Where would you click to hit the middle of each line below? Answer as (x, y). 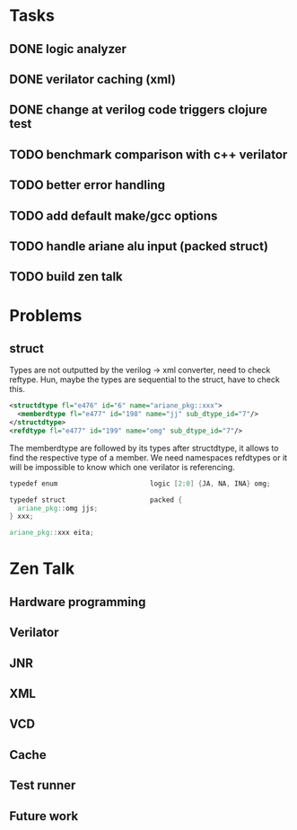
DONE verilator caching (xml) (93, 79)
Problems (46, 315)
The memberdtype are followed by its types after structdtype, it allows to (144, 448)
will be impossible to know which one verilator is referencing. (122, 467)
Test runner (43, 785)
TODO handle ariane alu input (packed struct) (139, 246)
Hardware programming (78, 602)
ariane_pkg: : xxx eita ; (52, 533)
